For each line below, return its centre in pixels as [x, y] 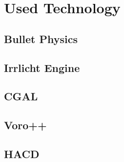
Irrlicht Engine [42, 67]
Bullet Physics [41, 38]
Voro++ [25, 125]
